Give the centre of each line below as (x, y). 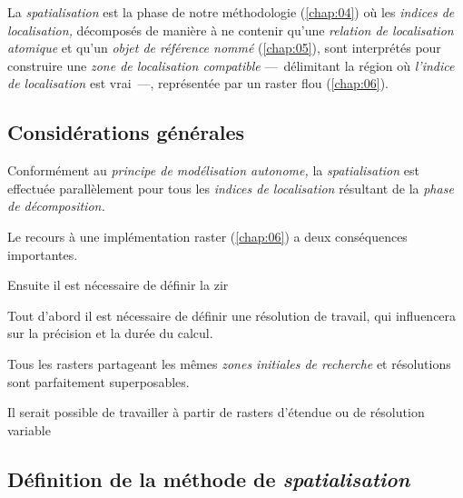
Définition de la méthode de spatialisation (209, 478)
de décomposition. (56, 206)
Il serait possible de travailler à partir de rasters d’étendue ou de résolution (216, 412)
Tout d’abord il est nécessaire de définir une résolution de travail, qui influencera (232, 315)
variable (29, 429)
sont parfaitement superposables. (99, 381)
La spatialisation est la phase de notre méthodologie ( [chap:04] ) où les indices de (231, 12)
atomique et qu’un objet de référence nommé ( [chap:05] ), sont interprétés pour (224, 48)
